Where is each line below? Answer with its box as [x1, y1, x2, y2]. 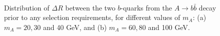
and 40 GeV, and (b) [43, 21, 107, 32]
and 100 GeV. [148, 21, 190, 32]
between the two [65, 2, 116, 12]
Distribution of [4, 2, 50, 12]
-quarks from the [120, 2, 172, 12]
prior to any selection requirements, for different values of [4, 12, 180, 22]
